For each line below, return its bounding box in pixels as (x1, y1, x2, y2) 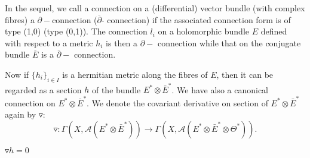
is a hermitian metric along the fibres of (62, 68, 208, 80)
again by (5, 108, 36, 121)
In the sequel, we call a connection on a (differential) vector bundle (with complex (5, 2, 305, 14)
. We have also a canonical (171, 83, 268, 96)
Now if (5, 68, 29, 80)
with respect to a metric (5, 36, 93, 49)
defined (260, 25, 287, 37)
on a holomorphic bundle (158, 25, 249, 37)
